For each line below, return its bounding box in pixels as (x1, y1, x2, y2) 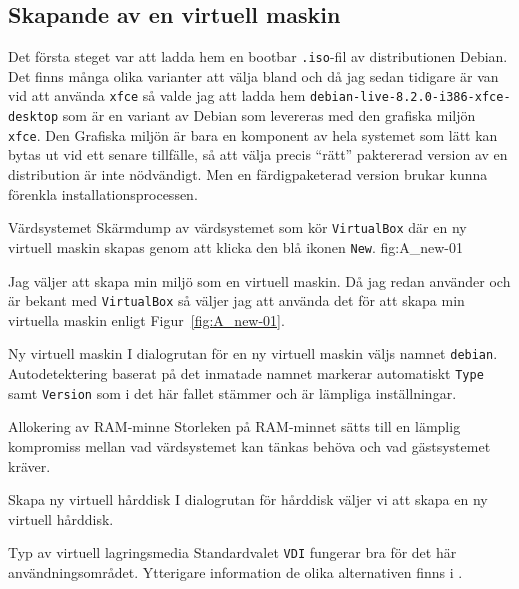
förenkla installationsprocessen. (8, 183, 198, 204)
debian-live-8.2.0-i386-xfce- (310, 90, 511, 105)
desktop (8, 110, 59, 125)
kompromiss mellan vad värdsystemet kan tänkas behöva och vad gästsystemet (8, 435, 491, 456)
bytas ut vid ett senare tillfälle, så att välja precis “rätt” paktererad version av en (8, 144, 508, 165)
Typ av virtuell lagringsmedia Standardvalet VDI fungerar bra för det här (8, 542, 457, 563)
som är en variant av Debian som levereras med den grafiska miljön (62, 105, 476, 126)
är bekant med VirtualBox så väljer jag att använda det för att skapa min (8, 290, 465, 311)
